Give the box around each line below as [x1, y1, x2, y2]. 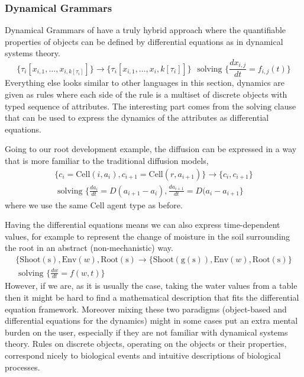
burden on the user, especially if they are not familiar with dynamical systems [5, 326, 288, 338]
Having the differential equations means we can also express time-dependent [5, 218, 280, 231]
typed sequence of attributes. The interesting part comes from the [5, 99, 244, 112]
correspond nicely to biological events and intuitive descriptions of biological [5, 349, 281, 361]
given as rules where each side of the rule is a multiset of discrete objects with [5, 88, 287, 101]
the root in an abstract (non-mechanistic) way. [5, 241, 173, 254]
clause [274, 99, 296, 112]
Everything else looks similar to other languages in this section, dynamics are [5, 76, 284, 89]
